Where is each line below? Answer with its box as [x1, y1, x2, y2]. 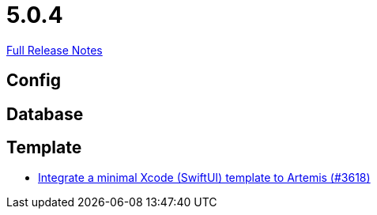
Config [6, 70, 61, 91]
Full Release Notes [6, 43, 103, 57]
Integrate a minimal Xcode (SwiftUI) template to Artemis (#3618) [38, 171, 371, 185]
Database [6, 104, 84, 124]
